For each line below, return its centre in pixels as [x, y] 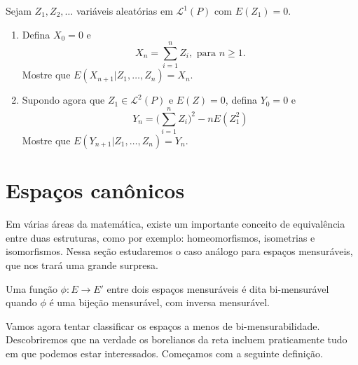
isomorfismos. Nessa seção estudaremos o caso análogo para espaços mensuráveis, [179, 251]
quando [21, 302]
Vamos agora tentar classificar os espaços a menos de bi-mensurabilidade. [163, 325]
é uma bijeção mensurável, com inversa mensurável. [159, 302]
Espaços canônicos [95, 190]
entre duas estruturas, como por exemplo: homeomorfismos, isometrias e [160, 237]
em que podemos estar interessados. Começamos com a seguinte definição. [164, 353]
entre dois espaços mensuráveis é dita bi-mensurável [218, 288]
